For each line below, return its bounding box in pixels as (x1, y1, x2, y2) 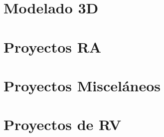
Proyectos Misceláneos (3, 75, 161, 95)
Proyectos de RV (3, 114, 121, 135)
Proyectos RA (3, 36, 102, 57)
